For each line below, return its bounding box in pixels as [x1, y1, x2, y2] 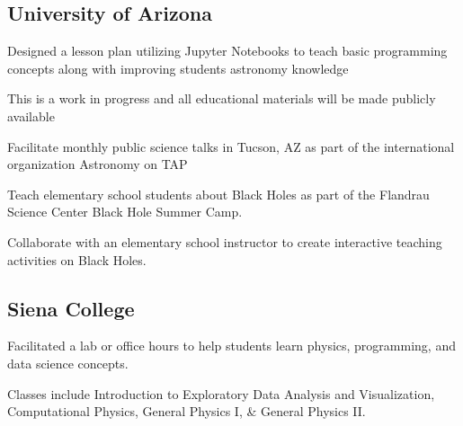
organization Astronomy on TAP [7, 155, 188, 173]
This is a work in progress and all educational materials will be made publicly [7, 89, 436, 108]
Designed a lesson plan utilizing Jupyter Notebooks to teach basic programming [7, 41, 448, 60]
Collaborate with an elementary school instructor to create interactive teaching [7, 232, 442, 251]
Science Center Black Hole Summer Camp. [7, 202, 243, 221]
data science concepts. [7, 353, 129, 372]
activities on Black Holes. [7, 250, 147, 269]
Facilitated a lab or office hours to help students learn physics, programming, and [7, 336, 456, 355]
